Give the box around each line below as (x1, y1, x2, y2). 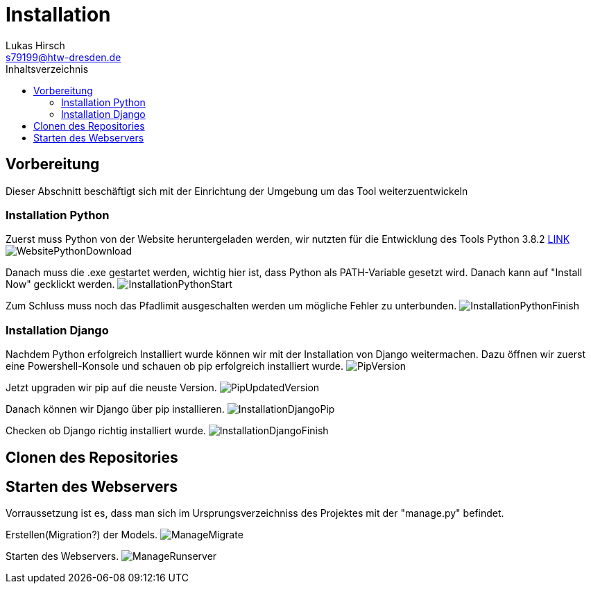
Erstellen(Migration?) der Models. (6, 529, 158, 541)
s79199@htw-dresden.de (6, 51, 121, 63)
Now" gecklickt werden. (6, 278, 115, 291)
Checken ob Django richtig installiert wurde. (6, 425, 206, 437)
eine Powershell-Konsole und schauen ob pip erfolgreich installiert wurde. (6, 360, 344, 373)
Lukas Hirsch (6, 39, 65, 51)
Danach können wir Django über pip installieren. (6, 403, 225, 416)
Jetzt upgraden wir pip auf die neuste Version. (6, 382, 217, 394)
